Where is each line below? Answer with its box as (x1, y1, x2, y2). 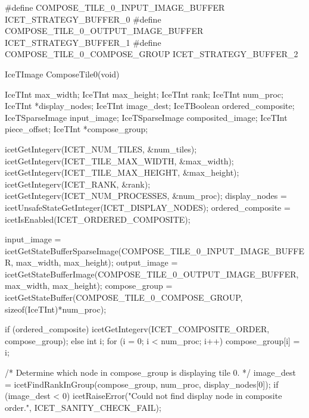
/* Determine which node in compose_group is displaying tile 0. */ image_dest (5, 366, 296, 379)
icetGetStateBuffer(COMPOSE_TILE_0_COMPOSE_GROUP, (5, 291, 243, 304)
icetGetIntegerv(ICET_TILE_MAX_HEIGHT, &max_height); (5, 166, 239, 179)
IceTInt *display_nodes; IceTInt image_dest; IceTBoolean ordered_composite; (5, 99, 295, 112)
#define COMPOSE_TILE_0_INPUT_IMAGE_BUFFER (5, 1, 225, 13)
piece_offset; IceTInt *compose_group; (5, 123, 148, 135)
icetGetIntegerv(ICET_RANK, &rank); (5, 177, 151, 190)
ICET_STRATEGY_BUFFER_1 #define (5, 36, 161, 48)
